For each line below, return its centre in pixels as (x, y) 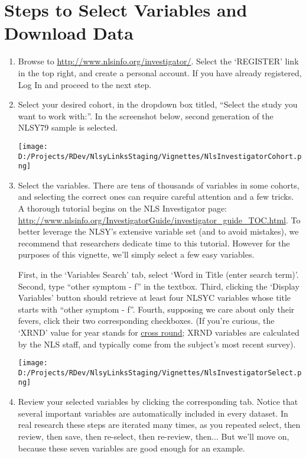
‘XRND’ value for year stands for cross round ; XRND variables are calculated (159, 332)
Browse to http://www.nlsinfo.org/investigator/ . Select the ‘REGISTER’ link (158, 61)
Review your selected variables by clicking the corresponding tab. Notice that (158, 402)
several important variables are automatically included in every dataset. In (153, 413)
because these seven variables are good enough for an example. (131, 448)
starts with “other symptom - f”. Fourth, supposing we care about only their (156, 309)
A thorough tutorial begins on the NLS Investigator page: (123, 208)
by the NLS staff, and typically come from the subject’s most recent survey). (157, 344)
